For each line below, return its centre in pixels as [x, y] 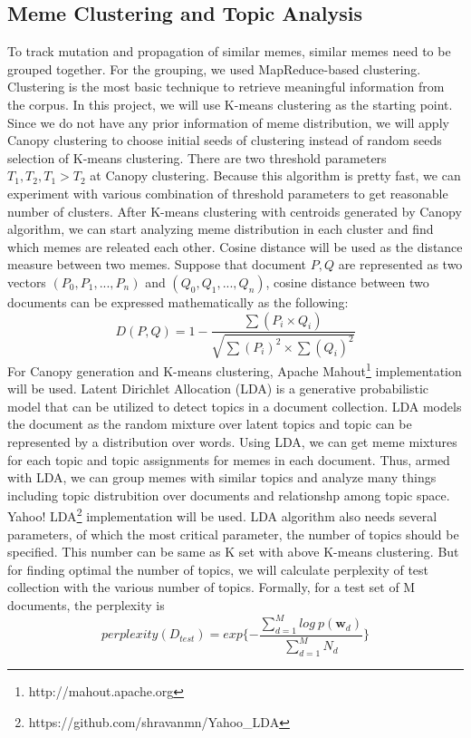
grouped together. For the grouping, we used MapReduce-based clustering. [214, 68]
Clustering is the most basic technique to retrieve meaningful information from [226, 87]
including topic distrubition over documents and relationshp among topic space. [229, 495]
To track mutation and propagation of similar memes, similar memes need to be [229, 51]
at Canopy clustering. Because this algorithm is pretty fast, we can [275, 175]
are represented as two [400, 264]
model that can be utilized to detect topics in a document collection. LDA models [235, 406]
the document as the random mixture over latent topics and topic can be [210, 424]
